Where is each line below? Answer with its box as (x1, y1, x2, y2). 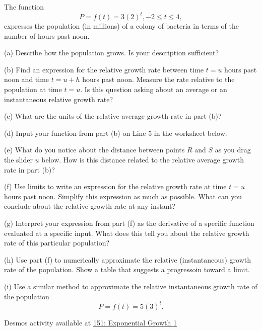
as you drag (215, 144, 251, 155)
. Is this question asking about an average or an (80, 84, 227, 95)
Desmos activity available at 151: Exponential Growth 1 (4, 317, 177, 327)
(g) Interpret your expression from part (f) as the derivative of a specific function (4, 218, 254, 228)
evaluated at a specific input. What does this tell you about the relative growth (4, 227, 249, 238)
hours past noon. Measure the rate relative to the (82, 74, 235, 85)
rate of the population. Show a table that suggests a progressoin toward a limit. (4, 264, 250, 275)
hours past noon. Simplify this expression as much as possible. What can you (4, 191, 242, 201)
